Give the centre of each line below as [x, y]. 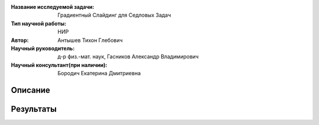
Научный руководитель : [43, 48]
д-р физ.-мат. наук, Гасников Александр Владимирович [128, 57]
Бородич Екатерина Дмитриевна [99, 73]
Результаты [34, 109]
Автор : [20, 40]
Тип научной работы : [39, 23]
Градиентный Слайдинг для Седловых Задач [114, 15]
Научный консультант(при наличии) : [59, 65]
